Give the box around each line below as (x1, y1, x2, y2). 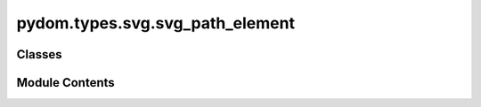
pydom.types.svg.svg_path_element (16, 13, 296, 33)
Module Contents (16, 75, 115, 90)
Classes (16, 47, 62, 62)
